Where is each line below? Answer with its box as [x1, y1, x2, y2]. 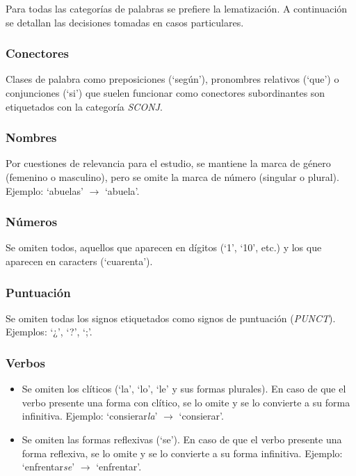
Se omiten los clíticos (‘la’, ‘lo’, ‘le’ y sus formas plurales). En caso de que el [22, 381, 346, 396]
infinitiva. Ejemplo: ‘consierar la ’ [22, 408, 158, 423]
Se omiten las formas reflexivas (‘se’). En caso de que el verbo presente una [22, 432, 342, 446]
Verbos [6, 354, 45, 371]
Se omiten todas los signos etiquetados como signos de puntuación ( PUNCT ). [6, 310, 336, 325]
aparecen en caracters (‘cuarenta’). [6, 254, 153, 268]
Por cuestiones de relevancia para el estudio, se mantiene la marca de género [6, 156, 331, 170]
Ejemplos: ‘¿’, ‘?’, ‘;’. [6, 324, 92, 339]
